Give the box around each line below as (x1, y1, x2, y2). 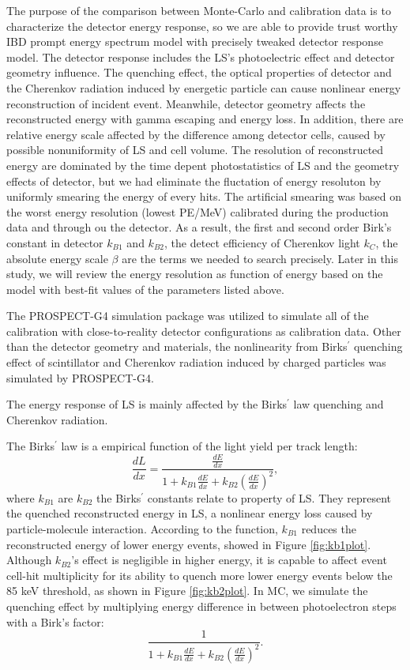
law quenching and (293, 396, 384, 412)
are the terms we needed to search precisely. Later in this (122, 250, 399, 266)
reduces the (301, 520, 356, 536)
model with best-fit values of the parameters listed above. (6, 280, 284, 297)
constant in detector (6, 234, 103, 250)
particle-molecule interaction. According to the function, (6, 520, 278, 536)
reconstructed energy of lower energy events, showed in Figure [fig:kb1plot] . (6, 536, 371, 552)
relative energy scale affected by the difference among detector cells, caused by (6, 126, 386, 142)
